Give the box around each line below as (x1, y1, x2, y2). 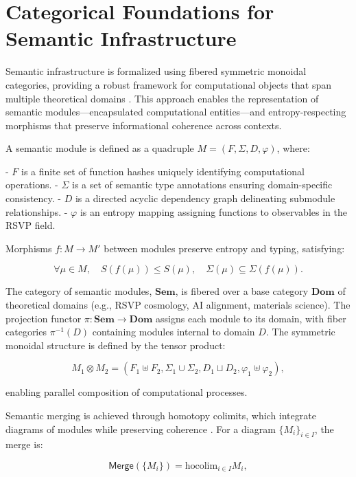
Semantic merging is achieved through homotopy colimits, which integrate (5, 408, 316, 422)
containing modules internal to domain (92, 324, 255, 339)
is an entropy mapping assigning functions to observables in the (80, 204, 347, 219)
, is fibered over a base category (175, 284, 309, 298)
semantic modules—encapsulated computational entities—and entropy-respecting (5, 104, 346, 119)
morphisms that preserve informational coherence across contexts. (5, 118, 282, 132)
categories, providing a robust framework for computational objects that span (5, 77, 332, 91)
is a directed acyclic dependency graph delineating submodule (75, 191, 335, 206)
